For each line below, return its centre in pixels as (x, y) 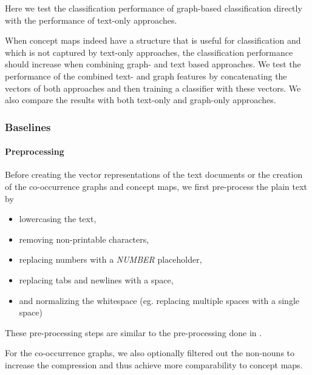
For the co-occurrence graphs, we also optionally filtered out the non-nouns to (150, 353)
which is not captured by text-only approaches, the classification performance (149, 52)
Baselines (28, 127)
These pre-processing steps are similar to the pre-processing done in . (134, 332)
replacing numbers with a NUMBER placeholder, (110, 259)
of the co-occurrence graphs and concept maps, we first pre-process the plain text (156, 186)
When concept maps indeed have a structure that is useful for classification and (153, 40)
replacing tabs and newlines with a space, (96, 279)
